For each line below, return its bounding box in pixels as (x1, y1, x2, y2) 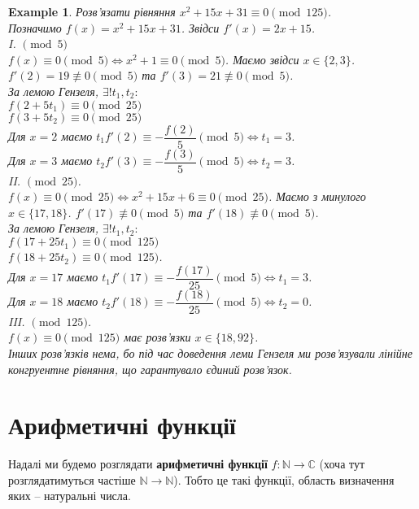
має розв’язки (124, 328, 191, 346)
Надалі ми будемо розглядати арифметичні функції (8, 455, 268, 472)
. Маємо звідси (225, 50, 299, 67)
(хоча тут (319, 455, 365, 472)
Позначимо (8, 19, 62, 36)
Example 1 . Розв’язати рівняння (8, 3, 176, 20)
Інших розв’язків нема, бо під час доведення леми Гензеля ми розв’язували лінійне (8, 344, 412, 361)
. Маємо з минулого (268, 188, 366, 205)
